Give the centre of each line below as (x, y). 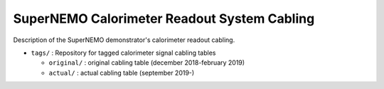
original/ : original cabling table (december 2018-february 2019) (147, 63)
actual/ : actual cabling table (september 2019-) (122, 73)
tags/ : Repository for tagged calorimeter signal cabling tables (123, 53)
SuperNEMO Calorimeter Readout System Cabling (164, 19)
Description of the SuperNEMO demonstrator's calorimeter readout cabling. (124, 40)
